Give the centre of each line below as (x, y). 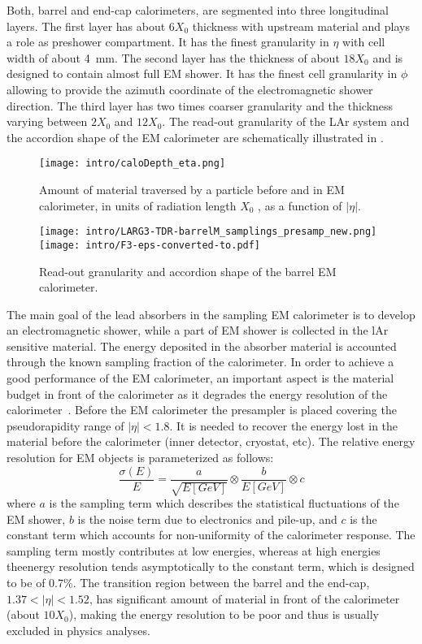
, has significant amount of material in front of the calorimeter (244, 598)
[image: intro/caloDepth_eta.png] (133, 164)
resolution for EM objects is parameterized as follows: (140, 458)
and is (388, 57)
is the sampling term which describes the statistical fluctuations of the (224, 503)
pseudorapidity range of (65, 425)
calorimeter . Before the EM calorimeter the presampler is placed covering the (202, 410)
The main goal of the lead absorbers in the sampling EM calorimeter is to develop (211, 314)
